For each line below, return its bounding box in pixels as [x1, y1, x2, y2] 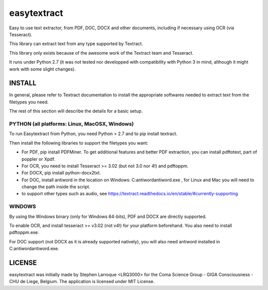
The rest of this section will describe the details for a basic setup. [9, 108, 143, 114]
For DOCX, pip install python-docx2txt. [21, 170, 101, 176]
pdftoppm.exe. [9, 229, 39, 235]
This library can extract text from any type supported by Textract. [9, 41, 143, 47]
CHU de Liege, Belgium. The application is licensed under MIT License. [9, 279, 155, 285]
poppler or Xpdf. [21, 156, 56, 162]
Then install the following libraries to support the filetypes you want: [9, 140, 148, 146]
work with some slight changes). [9, 66, 76, 72]
